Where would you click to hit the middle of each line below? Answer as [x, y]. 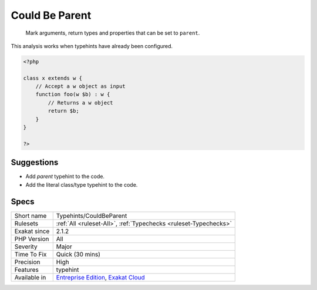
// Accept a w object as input [80, 86]
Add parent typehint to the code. [65, 177]
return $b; [63, 111]
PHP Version [32, 239]
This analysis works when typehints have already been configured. [92, 46]
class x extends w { [53, 78]
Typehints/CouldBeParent [92, 215]
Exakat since [32, 231]
